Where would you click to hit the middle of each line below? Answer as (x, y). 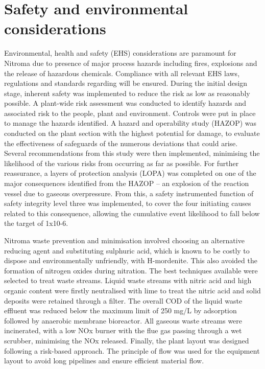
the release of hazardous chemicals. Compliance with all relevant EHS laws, (122, 73)
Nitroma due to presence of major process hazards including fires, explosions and (131, 63)
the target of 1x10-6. (36, 223)
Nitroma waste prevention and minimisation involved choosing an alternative (124, 240)
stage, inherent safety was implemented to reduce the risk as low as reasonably (127, 93)
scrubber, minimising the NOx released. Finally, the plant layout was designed (127, 340)
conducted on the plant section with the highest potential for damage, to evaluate (132, 133)
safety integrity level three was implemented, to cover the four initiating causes (128, 203)
